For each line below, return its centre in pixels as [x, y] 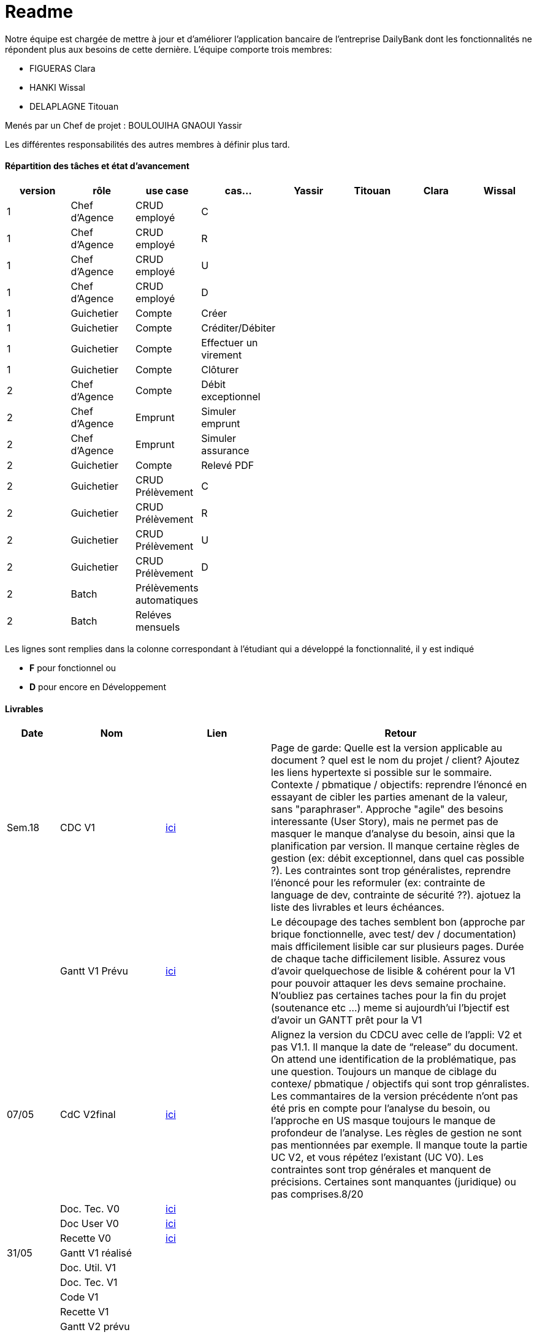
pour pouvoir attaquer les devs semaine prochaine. [389, 983]
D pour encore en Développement [98, 687]
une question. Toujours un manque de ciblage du [384, 1072]
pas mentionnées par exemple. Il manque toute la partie [399, 1145]
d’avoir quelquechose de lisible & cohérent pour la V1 [393, 971]
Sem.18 [23, 828]
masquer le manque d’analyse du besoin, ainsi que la [393, 834]
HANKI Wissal [57, 87]
